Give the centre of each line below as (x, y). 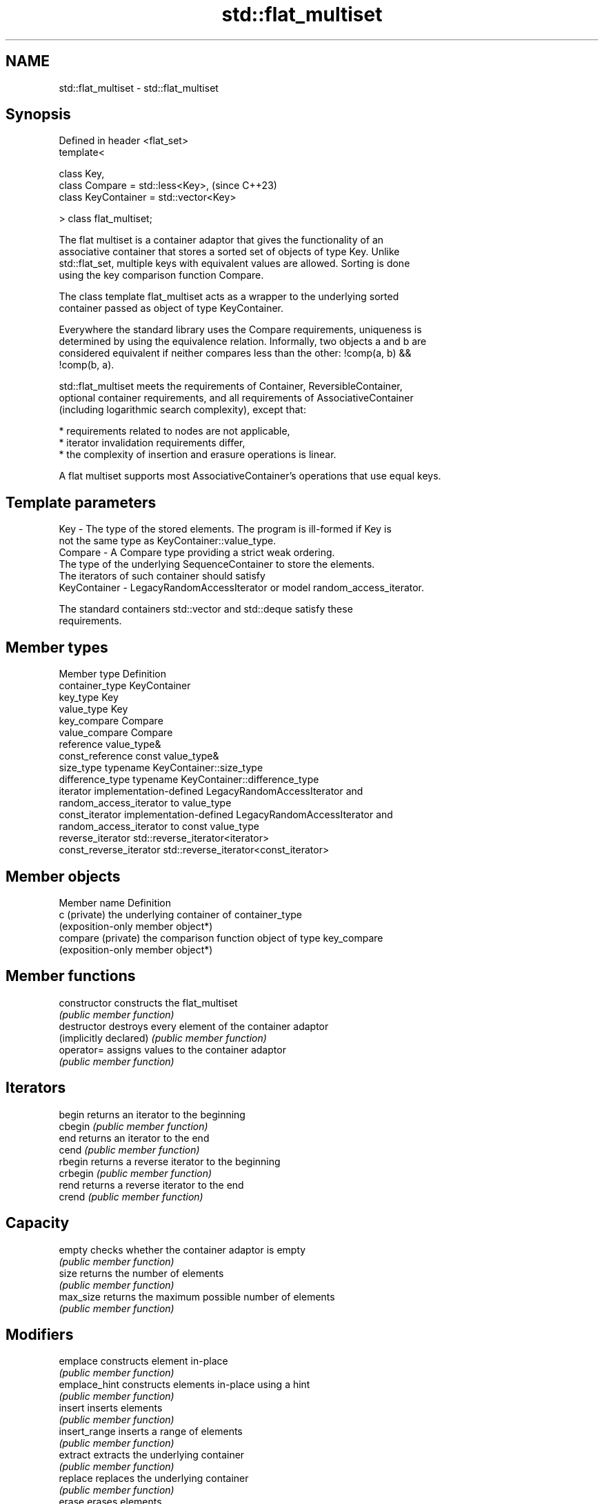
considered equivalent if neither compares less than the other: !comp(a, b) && (235, 353)
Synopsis (38, 115)
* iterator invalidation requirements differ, (152, 443)
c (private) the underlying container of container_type (181, 914)
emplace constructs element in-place (143, 1361)
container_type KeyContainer (125, 686)
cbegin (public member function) (133, 1126)
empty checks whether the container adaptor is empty (182, 1249)
